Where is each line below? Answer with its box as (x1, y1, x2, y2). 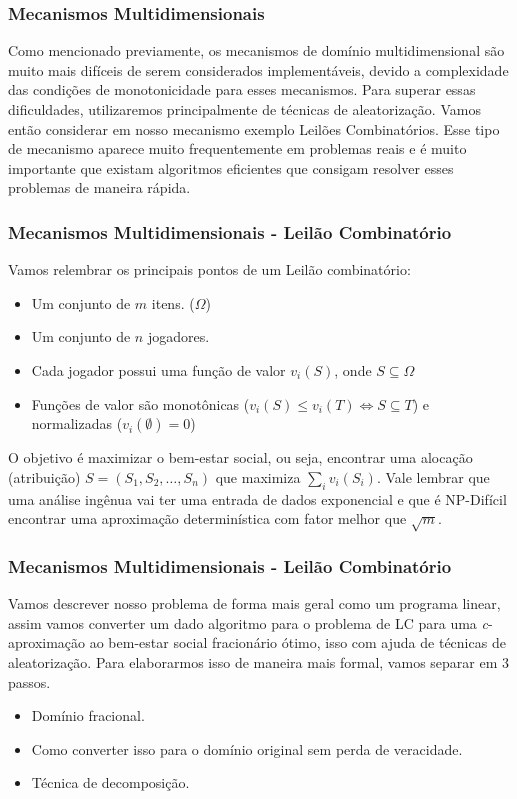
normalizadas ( (31, 413, 123, 434)
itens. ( (151, 292, 195, 313)
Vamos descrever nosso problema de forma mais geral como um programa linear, (8, 593, 501, 614)
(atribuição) (8, 466, 81, 487)
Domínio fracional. (31, 705, 145, 726)
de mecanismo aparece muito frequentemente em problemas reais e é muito (8, 138, 467, 159)
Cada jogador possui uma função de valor (31, 359, 286, 380)
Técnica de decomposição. (31, 772, 190, 793)
